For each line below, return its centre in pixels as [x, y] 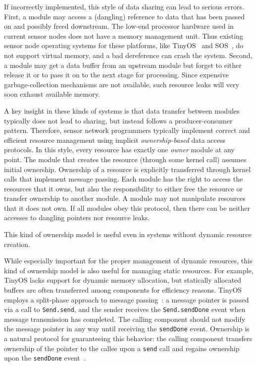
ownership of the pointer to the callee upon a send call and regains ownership [122, 348]
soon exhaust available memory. [52, 94]
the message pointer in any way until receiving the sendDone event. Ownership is [127, 329]
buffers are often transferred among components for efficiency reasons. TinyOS [123, 290]
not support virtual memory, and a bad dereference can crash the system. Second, [128, 55]
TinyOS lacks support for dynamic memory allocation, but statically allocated [123, 280]
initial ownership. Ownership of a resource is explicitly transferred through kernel [128, 169]
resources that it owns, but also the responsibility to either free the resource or [123, 188]
